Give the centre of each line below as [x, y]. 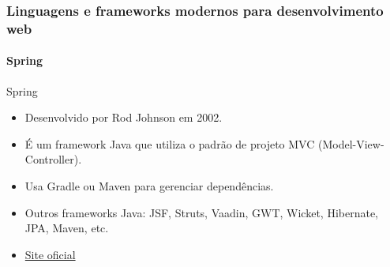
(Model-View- [351, 143]
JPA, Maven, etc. [67, 228]
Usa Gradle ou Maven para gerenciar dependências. [149, 185]
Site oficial [50, 254]
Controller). [53, 159]
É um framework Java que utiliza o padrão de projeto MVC [170, 143]
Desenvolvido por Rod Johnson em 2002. [124, 117]
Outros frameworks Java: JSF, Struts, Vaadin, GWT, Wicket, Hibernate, [201, 212]
